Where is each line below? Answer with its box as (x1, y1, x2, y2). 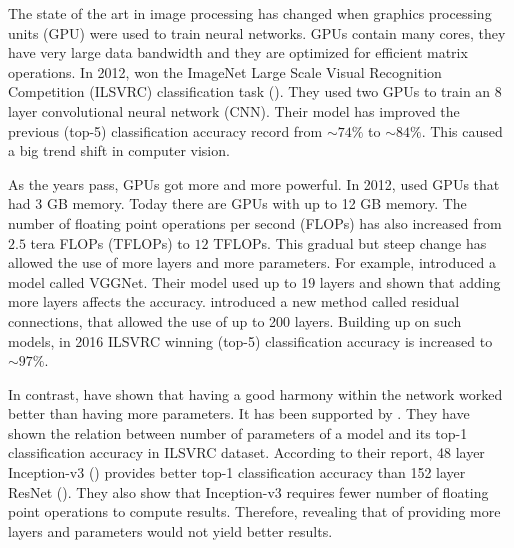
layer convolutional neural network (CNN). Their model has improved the (8, 100, 460, 121)
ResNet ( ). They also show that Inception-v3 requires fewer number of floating (8, 481, 489, 502)
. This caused (421, 120, 503, 141)
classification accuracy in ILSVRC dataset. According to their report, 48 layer (8, 442, 485, 463)
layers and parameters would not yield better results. (8, 520, 333, 541)
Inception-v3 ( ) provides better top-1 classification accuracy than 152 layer (8, 462, 466, 483)
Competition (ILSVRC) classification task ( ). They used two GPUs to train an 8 (8, 81, 502, 102)
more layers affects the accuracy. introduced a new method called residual (8, 291, 460, 312)
